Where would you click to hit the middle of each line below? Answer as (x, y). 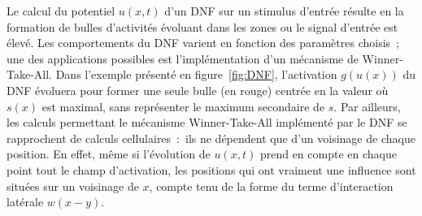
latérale (25, 202)
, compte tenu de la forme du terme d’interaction (271, 186)
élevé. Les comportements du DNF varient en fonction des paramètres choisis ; (203, 43)
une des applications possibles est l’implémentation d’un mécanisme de (183, 58)
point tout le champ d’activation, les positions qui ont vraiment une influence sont (211, 169)
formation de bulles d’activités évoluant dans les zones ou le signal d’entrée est (202, 26)
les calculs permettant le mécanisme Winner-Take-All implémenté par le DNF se (207, 122)
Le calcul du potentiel (61, 11)
